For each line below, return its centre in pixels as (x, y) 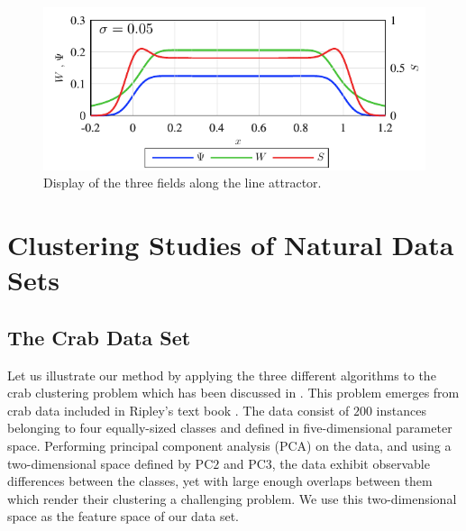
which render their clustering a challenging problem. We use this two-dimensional (232, 498)
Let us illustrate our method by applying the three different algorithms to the (222, 375)
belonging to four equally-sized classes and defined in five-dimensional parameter (230, 428)
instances (401, 410)
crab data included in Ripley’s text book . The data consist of (178, 410)
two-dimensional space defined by (99, 463)
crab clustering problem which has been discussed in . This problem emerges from (233, 393)
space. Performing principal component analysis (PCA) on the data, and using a (229, 446)
